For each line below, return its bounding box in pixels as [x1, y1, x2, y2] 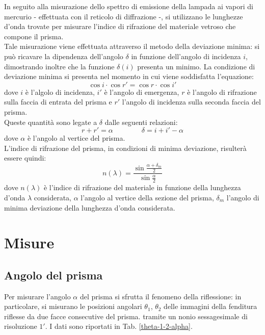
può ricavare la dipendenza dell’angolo [4, 50, 123, 61]
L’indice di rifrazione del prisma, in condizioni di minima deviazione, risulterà [4, 142, 247, 153]
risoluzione [4, 321, 37, 331]
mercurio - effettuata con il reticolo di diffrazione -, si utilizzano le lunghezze [4, 11, 243, 21]
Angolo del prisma [4, 267, 103, 282]
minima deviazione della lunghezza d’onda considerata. [4, 202, 175, 213]
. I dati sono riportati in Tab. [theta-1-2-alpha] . [45, 321, 193, 331]
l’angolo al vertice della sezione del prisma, [81, 192, 214, 202]
